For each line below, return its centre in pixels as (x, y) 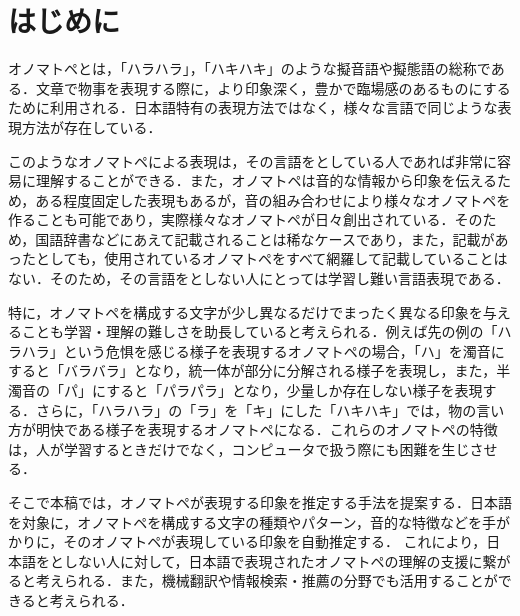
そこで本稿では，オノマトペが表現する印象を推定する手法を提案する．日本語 (260, 502)
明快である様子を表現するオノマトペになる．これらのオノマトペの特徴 (266, 429)
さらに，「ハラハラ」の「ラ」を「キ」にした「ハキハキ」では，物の (256, 409)
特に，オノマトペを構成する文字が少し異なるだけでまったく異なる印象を (245, 311)
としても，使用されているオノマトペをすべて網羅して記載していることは (271, 258)
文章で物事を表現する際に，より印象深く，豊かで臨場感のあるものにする (273, 87)
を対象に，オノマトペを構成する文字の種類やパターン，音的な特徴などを (245, 521)
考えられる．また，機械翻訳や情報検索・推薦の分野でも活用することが (266, 580)
